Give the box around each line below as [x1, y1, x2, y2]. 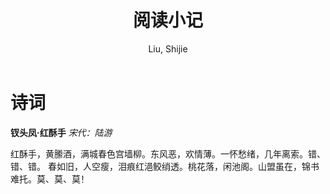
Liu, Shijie [148, 42, 188, 55]
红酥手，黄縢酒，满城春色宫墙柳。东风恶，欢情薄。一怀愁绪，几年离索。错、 [10, 147, 326, 160]
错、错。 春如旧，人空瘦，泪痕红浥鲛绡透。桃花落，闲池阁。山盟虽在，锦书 [10, 160, 320, 172]
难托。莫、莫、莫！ [10, 172, 90, 185]
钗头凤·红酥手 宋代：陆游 [10, 126, 113, 138]
